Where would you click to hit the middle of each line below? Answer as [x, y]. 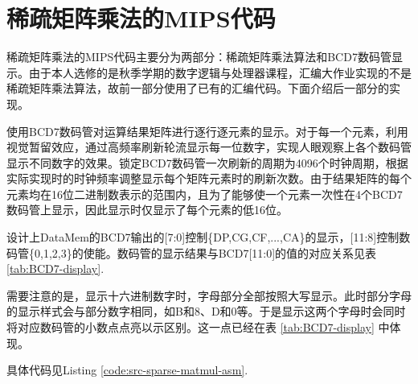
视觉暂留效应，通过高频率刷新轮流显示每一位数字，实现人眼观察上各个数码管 [209, 147]
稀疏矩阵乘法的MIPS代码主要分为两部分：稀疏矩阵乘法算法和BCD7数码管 [199, 57]
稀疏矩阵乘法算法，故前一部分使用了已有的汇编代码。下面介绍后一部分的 [198, 88]
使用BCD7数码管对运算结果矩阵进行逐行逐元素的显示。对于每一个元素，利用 [207, 131]
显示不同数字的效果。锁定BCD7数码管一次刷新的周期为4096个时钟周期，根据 [207, 162]
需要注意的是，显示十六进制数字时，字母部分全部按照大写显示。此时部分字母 [209, 295]
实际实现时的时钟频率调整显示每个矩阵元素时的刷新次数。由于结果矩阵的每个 [209, 178]
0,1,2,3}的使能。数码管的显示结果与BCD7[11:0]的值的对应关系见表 [205, 252]
